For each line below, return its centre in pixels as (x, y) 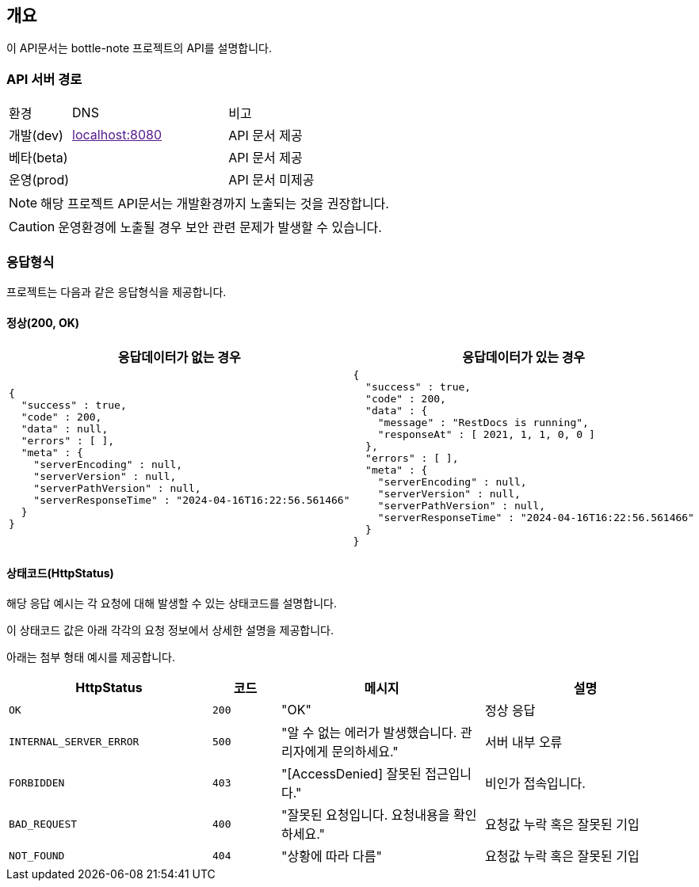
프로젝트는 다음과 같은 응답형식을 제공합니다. (116, 291)
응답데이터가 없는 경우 (179, 358)
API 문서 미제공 (271, 180)
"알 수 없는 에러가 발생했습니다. (369, 733)
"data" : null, (65, 428)
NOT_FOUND (37, 855)
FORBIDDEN (37, 782)
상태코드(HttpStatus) (60, 573)
